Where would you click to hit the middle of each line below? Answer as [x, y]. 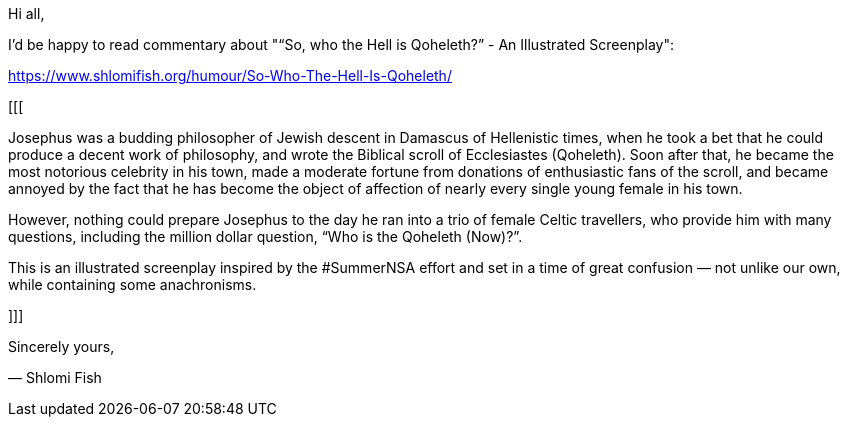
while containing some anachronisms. [132, 284]
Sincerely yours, [61, 346]
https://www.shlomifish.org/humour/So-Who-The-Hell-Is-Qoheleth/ [230, 75]
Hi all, [26, 13]
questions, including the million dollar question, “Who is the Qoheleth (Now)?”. [265, 236]
